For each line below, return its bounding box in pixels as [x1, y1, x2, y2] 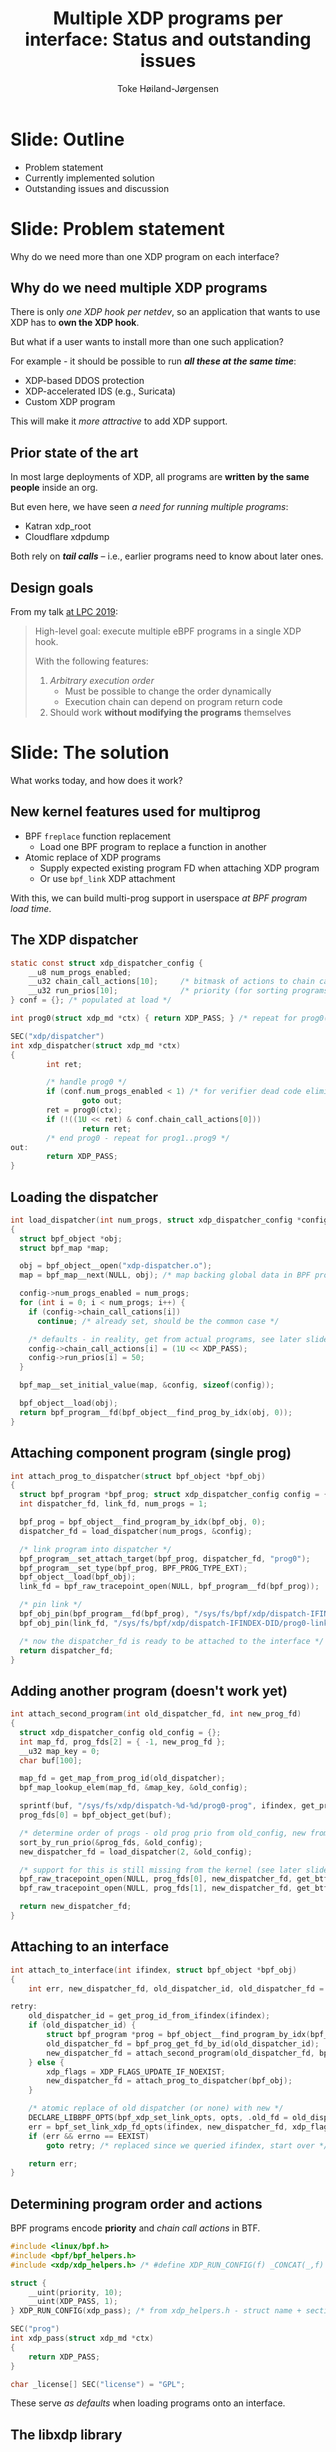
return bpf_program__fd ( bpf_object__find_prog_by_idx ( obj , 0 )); [19, 1407, 293, 1417]
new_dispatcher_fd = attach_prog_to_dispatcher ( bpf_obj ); [46, 2076, 293, 2086]
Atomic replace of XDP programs [24, 851, 162, 863]
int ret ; [46, 1059, 83, 1069]
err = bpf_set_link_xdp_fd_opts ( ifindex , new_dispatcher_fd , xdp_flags [28, 2122, 333, 2132]
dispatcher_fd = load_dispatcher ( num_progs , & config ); [19, 1526, 253, 1536]
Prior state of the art [10, 444, 139, 461]
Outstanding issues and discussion [24, 182, 170, 194]
